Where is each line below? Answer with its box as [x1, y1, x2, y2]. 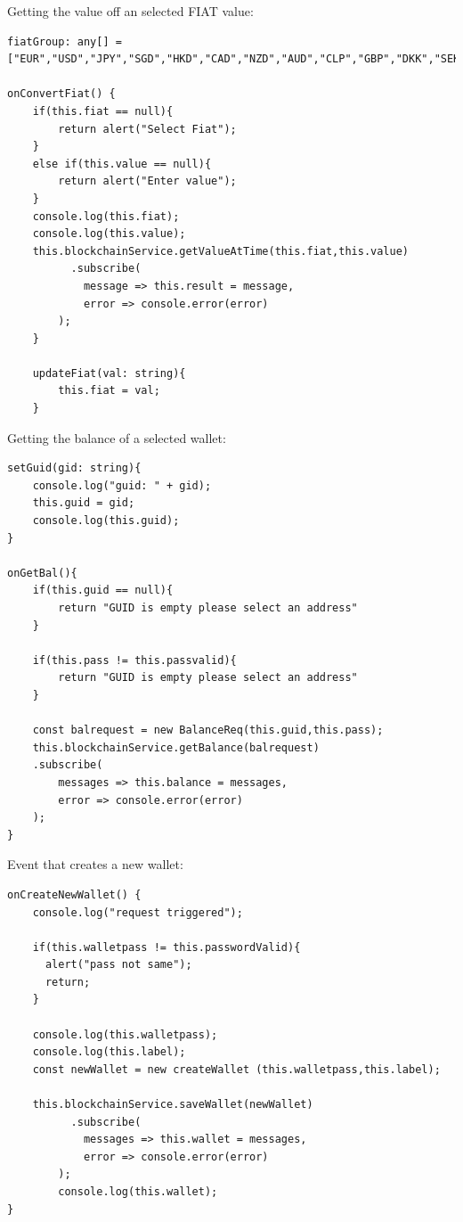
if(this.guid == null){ [32, 584, 174, 597]
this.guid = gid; [32, 496, 135, 510]
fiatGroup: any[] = [7, 35, 122, 48]
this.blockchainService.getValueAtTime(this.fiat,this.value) [32, 244, 410, 258]
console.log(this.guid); [32, 514, 180, 528]
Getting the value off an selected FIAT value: [7, 2, 254, 20]
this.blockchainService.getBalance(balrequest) [32, 741, 320, 754]
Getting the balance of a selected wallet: [7, 428, 226, 447]
